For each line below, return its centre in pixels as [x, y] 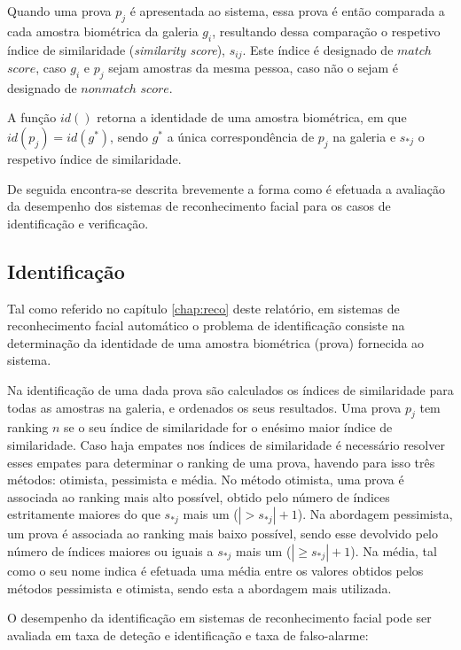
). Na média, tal [394, 550]
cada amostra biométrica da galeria [103, 31]
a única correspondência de [241, 137]
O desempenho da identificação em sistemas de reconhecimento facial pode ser [219, 618]
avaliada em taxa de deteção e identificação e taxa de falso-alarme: [188, 635]
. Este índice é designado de [318, 49]
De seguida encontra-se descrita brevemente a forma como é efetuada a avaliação [226, 188]
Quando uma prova [59, 11]
